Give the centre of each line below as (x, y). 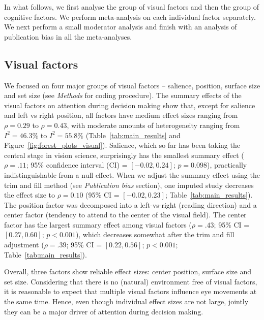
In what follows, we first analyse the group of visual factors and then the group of (132, 7)
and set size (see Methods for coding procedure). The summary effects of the (123, 95)
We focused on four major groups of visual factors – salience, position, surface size (132, 85)
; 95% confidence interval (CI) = (77, 165)
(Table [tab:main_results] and (133, 135)
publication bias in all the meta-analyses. (68, 36)
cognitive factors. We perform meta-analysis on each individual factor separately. (130, 17)
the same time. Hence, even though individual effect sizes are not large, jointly (126, 301)
